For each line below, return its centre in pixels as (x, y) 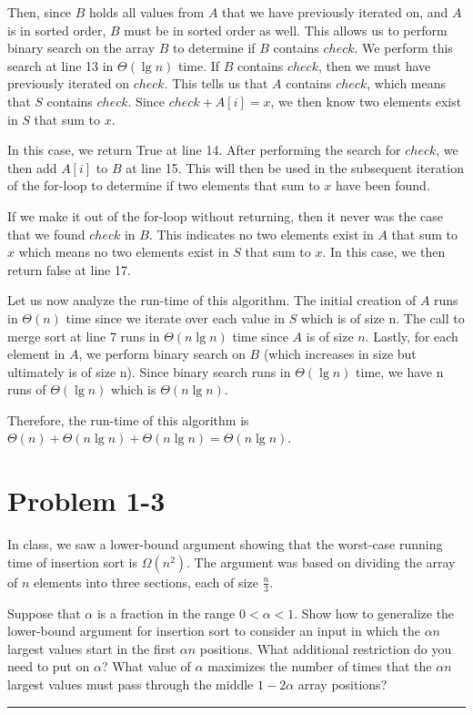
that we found (46, 234)
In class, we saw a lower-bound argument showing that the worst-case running (225, 544)
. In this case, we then (384, 252)
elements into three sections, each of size (146, 582)
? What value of (146, 666)
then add (32, 167)
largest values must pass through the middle (131, 684)
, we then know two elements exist (366, 101)
